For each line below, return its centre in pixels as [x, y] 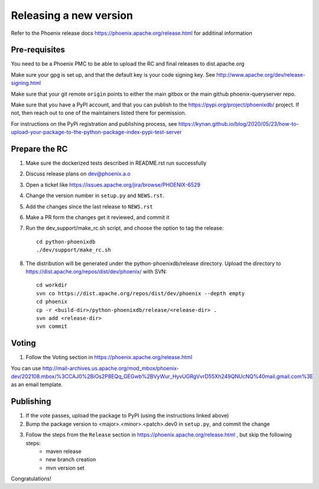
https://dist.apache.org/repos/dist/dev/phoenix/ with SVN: [97, 271]
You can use [26, 368]
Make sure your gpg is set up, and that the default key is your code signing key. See [113, 74]
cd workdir [52, 285]
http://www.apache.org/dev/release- [261, 74]
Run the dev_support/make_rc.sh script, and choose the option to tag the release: [125, 228]
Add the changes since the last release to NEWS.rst [89, 206]
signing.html [26, 83]
